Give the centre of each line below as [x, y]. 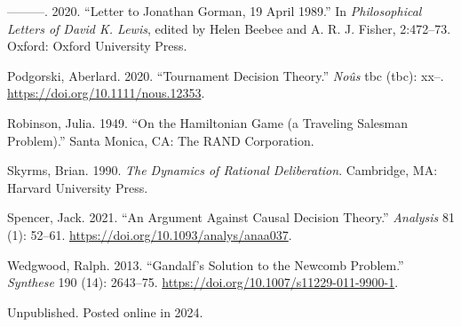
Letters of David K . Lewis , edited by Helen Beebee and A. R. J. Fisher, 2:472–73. [229, 28]
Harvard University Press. [78, 187]
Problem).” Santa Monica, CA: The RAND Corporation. [161, 140]
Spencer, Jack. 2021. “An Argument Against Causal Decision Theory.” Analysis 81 [231, 217]
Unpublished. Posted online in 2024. [105, 311]
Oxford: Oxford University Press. [97, 46]
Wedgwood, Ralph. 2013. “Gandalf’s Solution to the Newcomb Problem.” [206, 264]
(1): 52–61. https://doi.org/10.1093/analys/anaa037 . [150, 234]
